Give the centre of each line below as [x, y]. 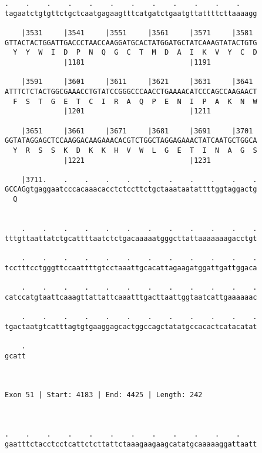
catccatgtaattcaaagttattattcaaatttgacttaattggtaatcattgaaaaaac [131, 297]
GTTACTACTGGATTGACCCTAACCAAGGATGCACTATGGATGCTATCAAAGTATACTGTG [131, 43]
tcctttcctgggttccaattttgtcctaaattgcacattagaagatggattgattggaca [131, 268]
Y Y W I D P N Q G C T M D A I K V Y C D [135, 53]
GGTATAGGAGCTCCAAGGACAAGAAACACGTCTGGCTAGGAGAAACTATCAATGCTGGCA [131, 141]
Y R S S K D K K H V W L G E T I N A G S [135, 150]
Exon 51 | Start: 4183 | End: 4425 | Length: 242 [104, 395]
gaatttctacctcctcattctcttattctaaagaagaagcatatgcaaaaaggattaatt [131, 444]
